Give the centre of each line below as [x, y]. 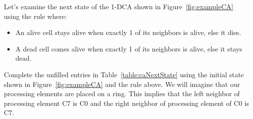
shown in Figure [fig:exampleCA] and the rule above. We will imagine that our [122, 84]
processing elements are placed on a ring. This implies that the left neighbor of [122, 93]
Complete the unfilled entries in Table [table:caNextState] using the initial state [124, 74]
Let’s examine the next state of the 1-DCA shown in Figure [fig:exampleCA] [119, 6]
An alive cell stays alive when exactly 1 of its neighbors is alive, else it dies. [128, 32]
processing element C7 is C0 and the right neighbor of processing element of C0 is [126, 103]
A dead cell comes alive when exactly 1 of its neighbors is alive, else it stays [129, 48]
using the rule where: [35, 16]
